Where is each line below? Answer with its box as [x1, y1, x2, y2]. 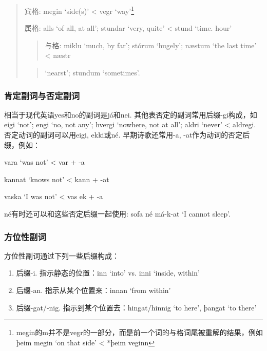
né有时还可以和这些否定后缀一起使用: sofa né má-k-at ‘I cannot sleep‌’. [4, 208, 231, 219]
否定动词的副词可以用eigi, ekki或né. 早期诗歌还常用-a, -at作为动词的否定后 [4, 129, 250, 140]
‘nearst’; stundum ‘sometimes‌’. [45, 67, 140, 78]
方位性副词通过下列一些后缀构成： [4, 250, 119, 261]
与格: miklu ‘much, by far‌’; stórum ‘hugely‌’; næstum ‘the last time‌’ [45, 40, 257, 50]
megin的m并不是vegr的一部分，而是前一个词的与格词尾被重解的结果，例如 [16, 327, 263, 338]
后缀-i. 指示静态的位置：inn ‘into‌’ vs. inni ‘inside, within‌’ [16, 267, 200, 278]
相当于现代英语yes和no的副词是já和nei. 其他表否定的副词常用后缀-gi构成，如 [4, 109, 257, 120]
